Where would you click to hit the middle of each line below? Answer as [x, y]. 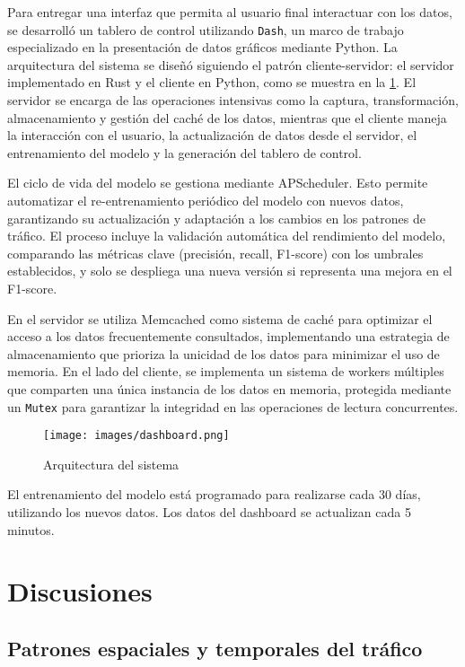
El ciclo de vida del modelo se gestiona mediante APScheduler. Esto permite [218, 183]
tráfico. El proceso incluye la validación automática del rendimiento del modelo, [227, 236]
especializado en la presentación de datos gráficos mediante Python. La [202, 47]
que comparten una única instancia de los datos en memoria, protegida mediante [229, 388]
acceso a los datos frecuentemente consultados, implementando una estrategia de [228, 336]
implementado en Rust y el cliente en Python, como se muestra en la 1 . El [212, 82]
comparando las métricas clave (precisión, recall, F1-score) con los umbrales [215, 253]
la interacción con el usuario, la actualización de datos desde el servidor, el [212, 135]
